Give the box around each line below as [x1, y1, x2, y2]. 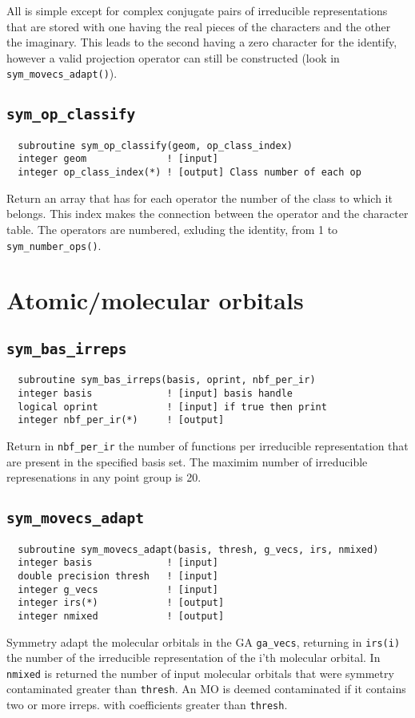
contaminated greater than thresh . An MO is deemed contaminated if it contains [6, 680, 406, 697]
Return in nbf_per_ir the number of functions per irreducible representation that [6, 438, 409, 454]
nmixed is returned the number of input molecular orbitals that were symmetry [6, 664, 394, 681]
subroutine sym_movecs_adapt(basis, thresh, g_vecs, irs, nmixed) [18, 543, 379, 555]
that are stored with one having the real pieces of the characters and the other [6, 18, 391, 34]
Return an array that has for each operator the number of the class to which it [6, 189, 393, 206]
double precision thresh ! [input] [18, 570, 218, 582]
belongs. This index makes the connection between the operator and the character [6, 205, 409, 222]
